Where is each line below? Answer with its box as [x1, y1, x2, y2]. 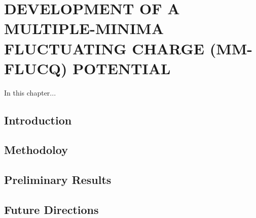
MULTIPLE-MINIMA [4, 18, 164, 39]
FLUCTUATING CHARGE [4, 38, 204, 58]
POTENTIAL [72, 57, 171, 78]
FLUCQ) [4, 57, 67, 78]
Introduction [4, 112, 72, 128]
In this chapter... [4, 87, 56, 98]
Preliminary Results [4, 172, 112, 188]
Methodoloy [4, 142, 68, 158]
